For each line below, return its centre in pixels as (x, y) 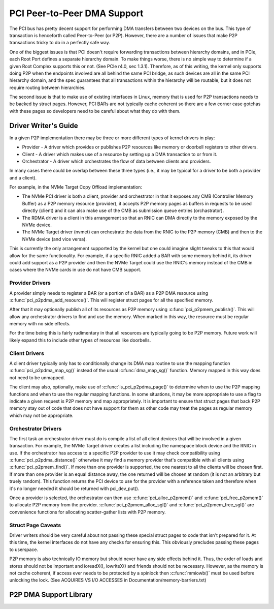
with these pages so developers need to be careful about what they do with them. (95, 111)
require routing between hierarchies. (47, 87)
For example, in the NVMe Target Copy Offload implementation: (76, 187)
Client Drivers (27, 353)
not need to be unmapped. (37, 377)
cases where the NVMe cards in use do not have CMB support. (75, 270)
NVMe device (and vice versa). (55, 239)
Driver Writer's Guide (44, 125)
